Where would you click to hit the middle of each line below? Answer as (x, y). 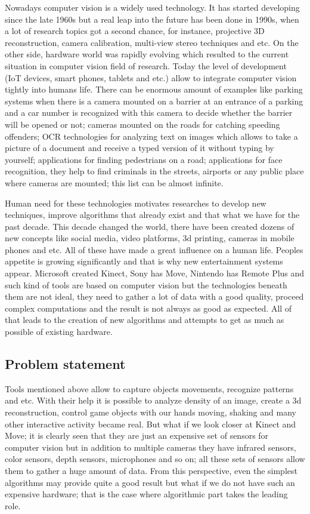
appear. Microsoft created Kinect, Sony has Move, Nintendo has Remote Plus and (155, 273)
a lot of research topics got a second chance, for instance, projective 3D (135, 31)
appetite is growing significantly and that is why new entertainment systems (144, 261)
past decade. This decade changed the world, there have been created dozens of (150, 226)
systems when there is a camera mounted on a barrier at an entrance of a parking (154, 101)
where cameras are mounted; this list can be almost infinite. (114, 182)
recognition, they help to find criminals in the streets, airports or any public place (154, 171)
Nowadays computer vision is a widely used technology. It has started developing (152, 7)
